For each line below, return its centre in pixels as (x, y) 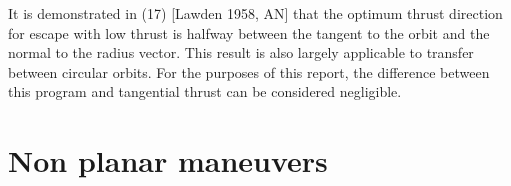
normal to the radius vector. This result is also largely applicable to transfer (241, 52)
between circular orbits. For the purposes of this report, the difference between (249, 71)
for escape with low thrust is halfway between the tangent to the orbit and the (249, 32)
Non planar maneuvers (168, 160)
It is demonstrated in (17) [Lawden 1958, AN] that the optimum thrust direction (255, 13)
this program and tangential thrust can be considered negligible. (205, 91)
